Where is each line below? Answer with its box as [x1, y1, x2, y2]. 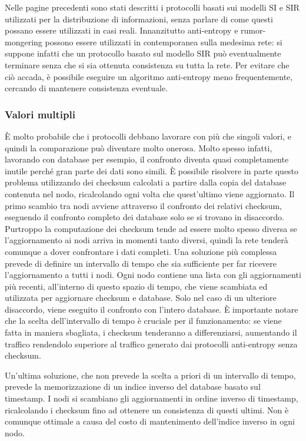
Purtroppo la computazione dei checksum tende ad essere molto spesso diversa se [5, 222, 297, 234]
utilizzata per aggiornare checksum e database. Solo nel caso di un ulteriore [5, 291, 277, 304]
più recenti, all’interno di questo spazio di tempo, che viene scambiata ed [5, 280, 268, 292]
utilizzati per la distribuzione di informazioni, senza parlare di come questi [5, 12, 273, 25]
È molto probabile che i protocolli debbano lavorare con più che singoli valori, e [5, 130, 291, 142]
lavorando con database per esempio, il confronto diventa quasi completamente [5, 153, 289, 165]
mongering [5, 35, 42, 48]
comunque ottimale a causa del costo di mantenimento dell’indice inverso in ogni [5, 415, 295, 427]
